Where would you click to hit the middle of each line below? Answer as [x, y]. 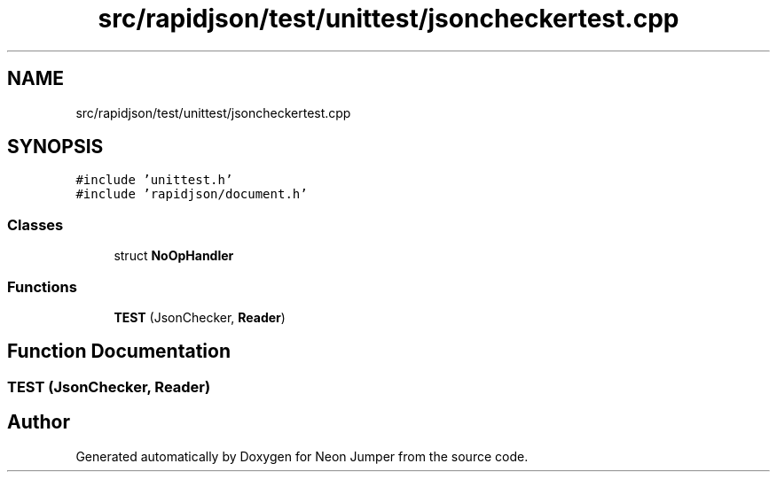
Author [39, 422]
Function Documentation [119, 352]
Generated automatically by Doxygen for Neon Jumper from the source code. [302, 456]
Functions [42, 286]
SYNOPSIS [55, 147]
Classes [35, 224]
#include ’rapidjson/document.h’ [192, 194]
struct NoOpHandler [174, 256]
